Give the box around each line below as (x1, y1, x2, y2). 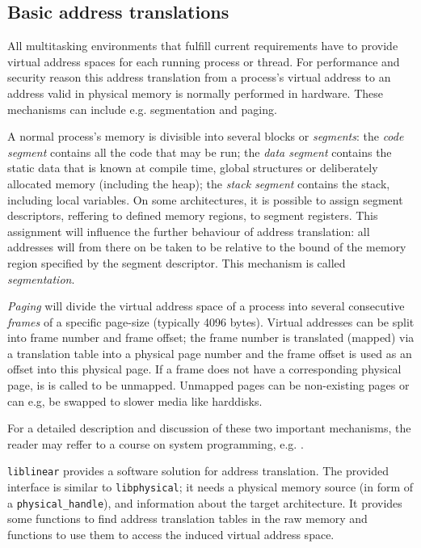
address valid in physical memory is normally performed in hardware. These (7, 84, 383, 101)
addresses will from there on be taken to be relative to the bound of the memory (7, 238, 406, 255)
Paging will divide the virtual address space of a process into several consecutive (7, 297, 405, 314)
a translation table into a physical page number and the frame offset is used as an (7, 344, 412, 361)
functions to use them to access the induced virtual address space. (7, 526, 335, 543)
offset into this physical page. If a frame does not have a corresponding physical (7, 360, 402, 377)
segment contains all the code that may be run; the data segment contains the (7, 143, 392, 160)
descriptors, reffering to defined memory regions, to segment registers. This (7, 207, 378, 224)
